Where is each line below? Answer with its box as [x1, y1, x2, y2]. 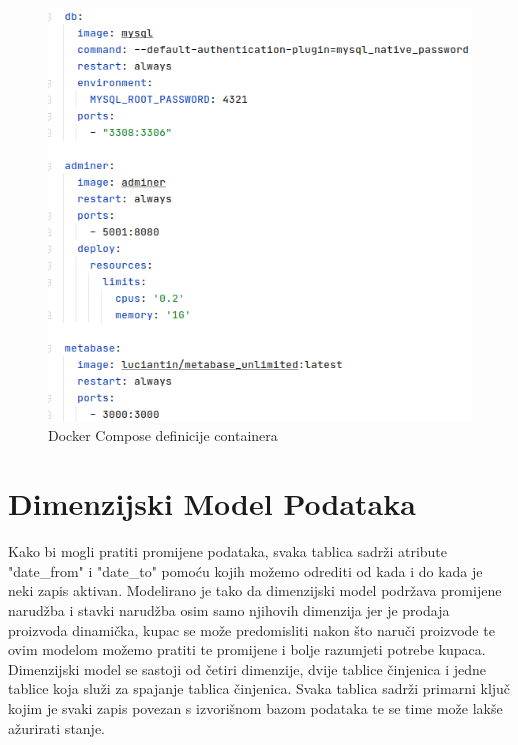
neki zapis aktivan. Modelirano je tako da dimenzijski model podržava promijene [8, 580, 502, 601]
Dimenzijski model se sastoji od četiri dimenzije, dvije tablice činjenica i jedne [8, 658, 487, 679]
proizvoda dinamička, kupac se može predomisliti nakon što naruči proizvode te [8, 619, 495, 640]
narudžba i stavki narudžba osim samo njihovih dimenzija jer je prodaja [8, 600, 450, 621]
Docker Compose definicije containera [48, 424, 278, 445]
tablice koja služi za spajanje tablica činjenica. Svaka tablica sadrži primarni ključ [8, 678, 511, 699]
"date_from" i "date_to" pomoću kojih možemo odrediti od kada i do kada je [8, 560, 483, 581]
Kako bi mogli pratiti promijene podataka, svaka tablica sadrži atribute [8, 541, 448, 562]
